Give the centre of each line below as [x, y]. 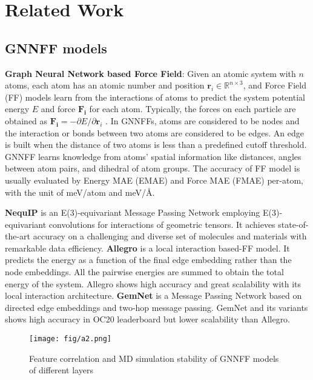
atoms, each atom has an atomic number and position [105, 85]
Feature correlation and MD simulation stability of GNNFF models [154, 358]
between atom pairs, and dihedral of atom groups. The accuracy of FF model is [153, 168]
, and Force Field [275, 85]
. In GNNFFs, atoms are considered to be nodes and [203, 120]
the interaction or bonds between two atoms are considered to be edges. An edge [154, 132]
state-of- [293, 224]
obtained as [26, 120]
